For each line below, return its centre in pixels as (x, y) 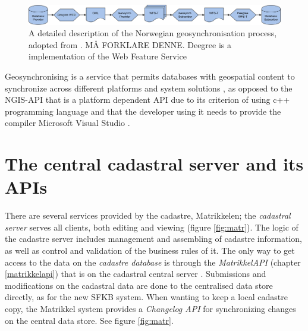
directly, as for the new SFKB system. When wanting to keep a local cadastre (146, 297)
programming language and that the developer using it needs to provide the (143, 111)
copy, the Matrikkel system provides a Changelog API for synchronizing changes (150, 308)
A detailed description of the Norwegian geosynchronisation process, (153, 33)
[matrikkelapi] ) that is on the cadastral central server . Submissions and (136, 274)
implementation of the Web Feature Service (108, 56)
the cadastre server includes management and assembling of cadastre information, (153, 239)
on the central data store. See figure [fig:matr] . (89, 320)
